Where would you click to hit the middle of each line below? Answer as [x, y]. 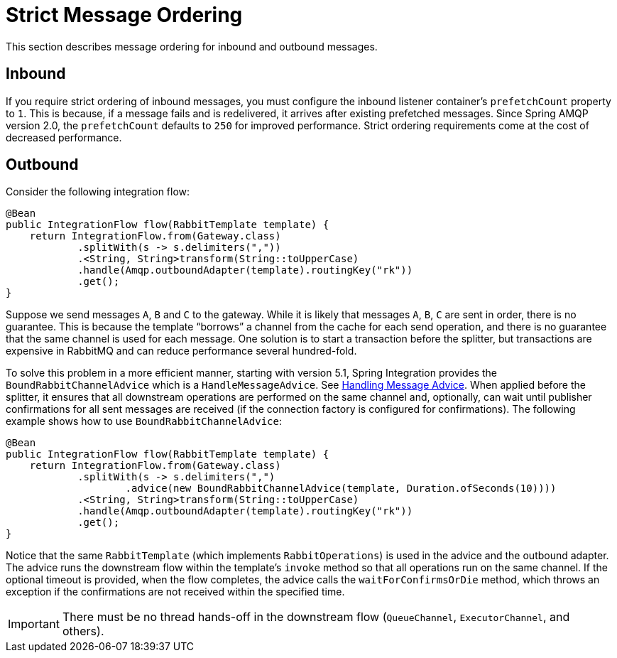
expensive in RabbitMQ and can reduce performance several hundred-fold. [181, 351]
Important [34, 624]
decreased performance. [64, 137]
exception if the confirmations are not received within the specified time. [175, 592]
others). [83, 631]
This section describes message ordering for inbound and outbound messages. [192, 46]
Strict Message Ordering [124, 15]
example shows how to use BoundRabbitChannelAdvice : [144, 421]
